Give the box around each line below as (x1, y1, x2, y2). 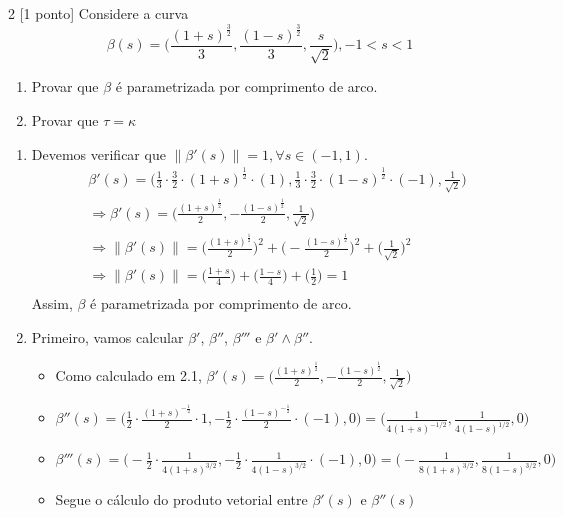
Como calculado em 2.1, (55, 365, 202, 386)
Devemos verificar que (31, 143, 166, 164)
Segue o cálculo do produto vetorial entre (55, 489, 308, 510)
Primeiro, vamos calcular (31, 326, 184, 347)
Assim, (31, 293, 73, 314)
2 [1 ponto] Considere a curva (8, 3, 189, 23)
